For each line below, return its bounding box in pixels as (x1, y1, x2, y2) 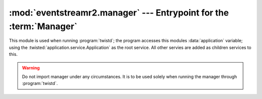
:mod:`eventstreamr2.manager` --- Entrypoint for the (9, 7, 229, 18)
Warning (22, 65, 40, 70)
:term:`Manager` (9, 21, 78, 32)
